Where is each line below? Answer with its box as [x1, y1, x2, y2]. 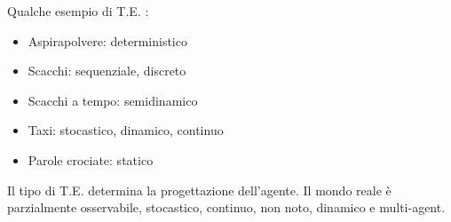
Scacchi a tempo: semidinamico [28, 91, 198, 109]
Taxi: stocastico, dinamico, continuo [28, 121, 224, 139]
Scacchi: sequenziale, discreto [28, 61, 186, 80]
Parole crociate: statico [28, 150, 154, 169]
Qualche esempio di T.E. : [7, 2, 149, 20]
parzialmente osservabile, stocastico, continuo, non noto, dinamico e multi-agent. [7, 198, 446, 217]
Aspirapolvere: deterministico [28, 31, 187, 50]
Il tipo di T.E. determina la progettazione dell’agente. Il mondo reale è [7, 180, 392, 199]
